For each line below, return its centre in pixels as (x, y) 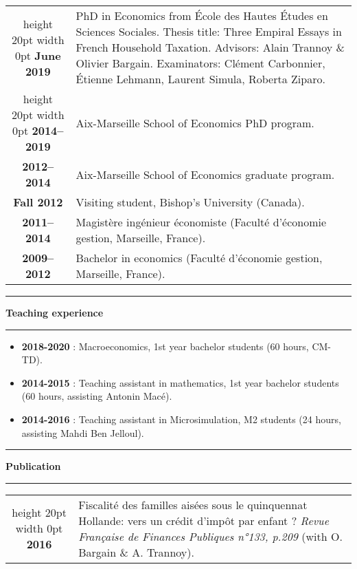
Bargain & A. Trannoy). (136, 552)
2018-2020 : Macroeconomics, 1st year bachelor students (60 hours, (165, 346)
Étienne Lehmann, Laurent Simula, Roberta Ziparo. (200, 79)
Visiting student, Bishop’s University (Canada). (190, 202)
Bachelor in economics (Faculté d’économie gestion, (199, 258)
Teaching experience (55, 312)
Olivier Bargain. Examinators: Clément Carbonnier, (200, 63)
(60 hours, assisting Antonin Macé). (97, 396)
